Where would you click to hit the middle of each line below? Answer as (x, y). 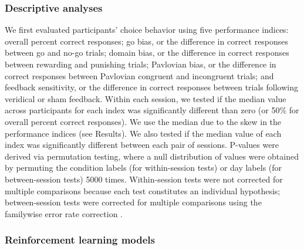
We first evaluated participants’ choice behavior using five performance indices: (147, 30)
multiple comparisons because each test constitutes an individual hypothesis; (143, 190)
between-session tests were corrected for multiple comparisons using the (133, 202)
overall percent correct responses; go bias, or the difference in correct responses (147, 41)
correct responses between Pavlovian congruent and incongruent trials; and (139, 75)
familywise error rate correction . (64, 213)
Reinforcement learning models (80, 240)
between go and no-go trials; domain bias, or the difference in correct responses (147, 53)
